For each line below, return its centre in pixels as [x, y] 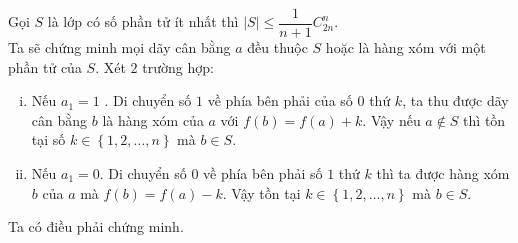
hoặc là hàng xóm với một [405, 47]
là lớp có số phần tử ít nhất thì [143, 21]
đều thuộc [277, 47]
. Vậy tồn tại [261, 192]
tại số [48, 139]
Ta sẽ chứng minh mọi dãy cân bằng [119, 47]
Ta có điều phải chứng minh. [96, 226]
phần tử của [45, 66]
